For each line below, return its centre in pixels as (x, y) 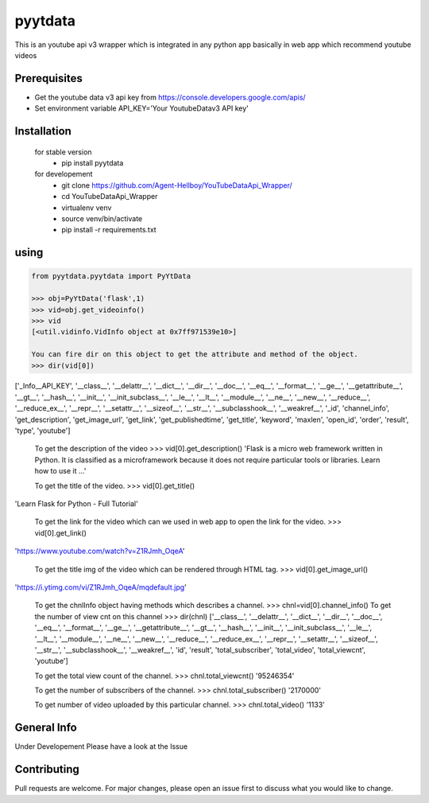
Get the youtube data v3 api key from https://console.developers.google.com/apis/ (170, 97)
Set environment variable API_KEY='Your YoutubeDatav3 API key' (142, 108)
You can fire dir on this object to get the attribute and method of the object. (195, 355)
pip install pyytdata (93, 163)
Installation (43, 131)
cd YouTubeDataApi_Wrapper (110, 197)
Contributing (47, 769)
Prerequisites (48, 78)
